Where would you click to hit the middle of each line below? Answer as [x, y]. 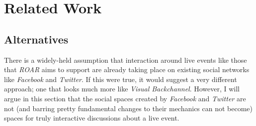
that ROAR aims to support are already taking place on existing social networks [127, 69]
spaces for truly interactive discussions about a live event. [92, 118]
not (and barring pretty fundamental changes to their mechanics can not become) [128, 108]
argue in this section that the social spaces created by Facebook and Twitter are [125, 98]
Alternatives [36, 39]
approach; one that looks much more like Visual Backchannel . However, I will [122, 89]
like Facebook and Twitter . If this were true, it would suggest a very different [121, 79]
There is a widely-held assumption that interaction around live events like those [126, 60]
